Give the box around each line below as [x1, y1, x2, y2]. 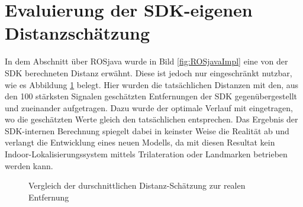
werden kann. [5, 159, 53, 172]
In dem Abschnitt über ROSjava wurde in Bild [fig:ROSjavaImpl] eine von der [5, 55, 288, 67]
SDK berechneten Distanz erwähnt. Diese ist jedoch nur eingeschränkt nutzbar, [5, 66, 292, 79]
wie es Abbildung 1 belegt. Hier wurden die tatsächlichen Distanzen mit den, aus [5, 78, 299, 90]
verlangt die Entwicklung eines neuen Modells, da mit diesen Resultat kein [5, 136, 275, 148]
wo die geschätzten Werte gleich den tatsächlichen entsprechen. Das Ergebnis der [5, 113, 298, 125]
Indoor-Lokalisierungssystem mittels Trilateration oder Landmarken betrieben [5, 148, 288, 160]
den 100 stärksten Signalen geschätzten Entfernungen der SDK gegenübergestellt [5, 90, 297, 102]
